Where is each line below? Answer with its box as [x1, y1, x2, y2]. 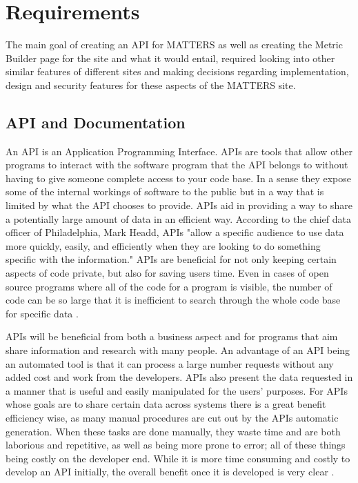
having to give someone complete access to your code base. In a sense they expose [6, 170, 351, 185]
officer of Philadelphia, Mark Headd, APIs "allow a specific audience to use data [6, 225, 344, 239]
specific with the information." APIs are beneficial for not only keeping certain [6, 252, 337, 266]
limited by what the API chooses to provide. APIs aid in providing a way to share [6, 198, 352, 213]
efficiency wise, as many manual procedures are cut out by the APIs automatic [6, 410, 339, 424]
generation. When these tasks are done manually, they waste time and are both [6, 424, 341, 438]
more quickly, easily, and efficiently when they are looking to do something [6, 238, 321, 253]
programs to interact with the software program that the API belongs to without [6, 157, 348, 172]
